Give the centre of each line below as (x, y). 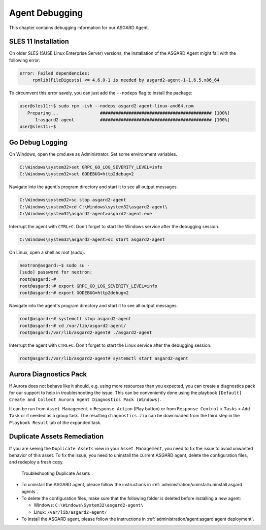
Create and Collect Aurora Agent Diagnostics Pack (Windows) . (85, 399)
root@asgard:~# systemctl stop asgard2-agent (75, 319)
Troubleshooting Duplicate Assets (56, 473)
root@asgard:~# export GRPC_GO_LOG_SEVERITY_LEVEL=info (88, 286)
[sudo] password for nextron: (56, 272)
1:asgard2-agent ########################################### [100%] (133, 120)
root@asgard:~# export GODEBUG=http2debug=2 (74, 293)
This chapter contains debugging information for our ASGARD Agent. (79, 28)
